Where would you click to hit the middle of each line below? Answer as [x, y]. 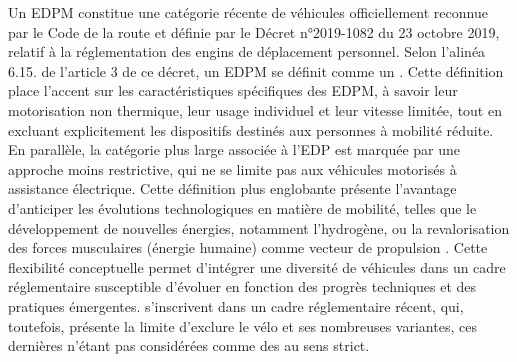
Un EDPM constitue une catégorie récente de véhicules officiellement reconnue [248, 12]
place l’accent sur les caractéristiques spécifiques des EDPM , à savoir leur [233, 90]
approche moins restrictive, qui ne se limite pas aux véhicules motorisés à [232, 168]
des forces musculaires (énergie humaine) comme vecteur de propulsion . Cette [248, 247]
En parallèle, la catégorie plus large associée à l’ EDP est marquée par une [234, 149]
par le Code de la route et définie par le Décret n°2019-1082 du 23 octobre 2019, [254, 31]
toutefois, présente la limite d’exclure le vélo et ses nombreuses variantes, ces [242, 325]
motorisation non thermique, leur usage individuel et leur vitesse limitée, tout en [255, 109]
